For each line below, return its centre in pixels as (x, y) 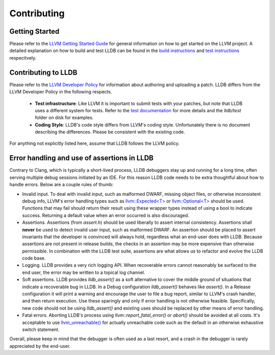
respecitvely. (23, 58)
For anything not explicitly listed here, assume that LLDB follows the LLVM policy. (94, 143)
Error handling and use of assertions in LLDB (81, 158)
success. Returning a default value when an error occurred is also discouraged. (106, 215)
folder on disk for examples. (64, 118)
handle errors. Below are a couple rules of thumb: (61, 185)
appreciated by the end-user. (40, 346)
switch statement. (41, 329)
